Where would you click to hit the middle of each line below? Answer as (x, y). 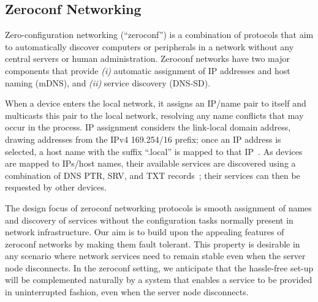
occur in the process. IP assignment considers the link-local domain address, (148, 127)
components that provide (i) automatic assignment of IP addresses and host (148, 70)
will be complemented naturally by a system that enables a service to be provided (159, 280)
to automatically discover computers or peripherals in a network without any (150, 46)
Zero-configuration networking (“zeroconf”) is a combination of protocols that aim (159, 35)
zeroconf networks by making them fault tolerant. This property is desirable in (153, 243)
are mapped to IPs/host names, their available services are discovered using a (150, 163)
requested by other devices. (56, 187)
